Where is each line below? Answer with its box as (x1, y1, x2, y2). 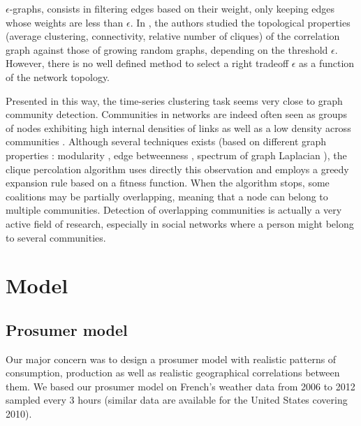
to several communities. (6, 230, 106, 244)
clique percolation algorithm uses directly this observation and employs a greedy (6, 161, 349, 176)
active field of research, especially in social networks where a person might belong (6, 216, 354, 230)
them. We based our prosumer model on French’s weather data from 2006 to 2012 (6, 379, 355, 393)
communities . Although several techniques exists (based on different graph (6, 134, 327, 149)
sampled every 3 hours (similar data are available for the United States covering (6, 392, 348, 407)
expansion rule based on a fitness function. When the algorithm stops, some (6, 175, 330, 190)
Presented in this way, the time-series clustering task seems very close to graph (6, 93, 343, 108)
